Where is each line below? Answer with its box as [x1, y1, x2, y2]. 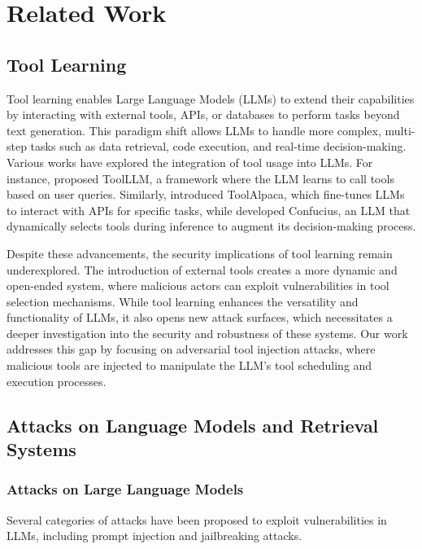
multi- [385, 121, 415, 138]
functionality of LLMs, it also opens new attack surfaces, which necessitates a [7, 309, 393, 326]
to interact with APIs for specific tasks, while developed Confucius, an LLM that [7, 201, 411, 218]
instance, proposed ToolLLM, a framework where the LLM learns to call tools [7, 169, 394, 187]
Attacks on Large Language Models [7, 479, 244, 499]
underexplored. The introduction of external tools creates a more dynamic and [7, 261, 398, 278]
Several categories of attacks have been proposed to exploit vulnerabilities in [7, 511, 387, 528]
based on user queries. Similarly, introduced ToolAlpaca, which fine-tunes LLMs [7, 186, 405, 203]
